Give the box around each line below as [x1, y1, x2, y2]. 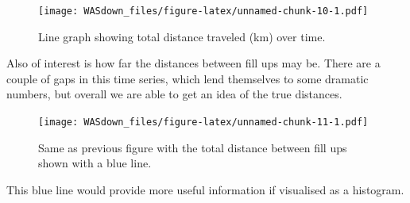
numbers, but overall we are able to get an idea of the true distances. [6, 86, 342, 102]
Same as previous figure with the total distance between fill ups [38, 139, 347, 155]
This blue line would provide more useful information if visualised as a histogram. [6, 181, 404, 197]
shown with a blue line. [38, 155, 152, 171]
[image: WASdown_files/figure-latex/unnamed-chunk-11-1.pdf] [38, 117, 369, 128]
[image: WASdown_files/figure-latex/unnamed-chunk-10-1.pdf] [38, 6, 369, 17]
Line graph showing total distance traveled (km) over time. [38, 28, 326, 44]
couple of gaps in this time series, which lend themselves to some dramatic [6, 70, 369, 86]
